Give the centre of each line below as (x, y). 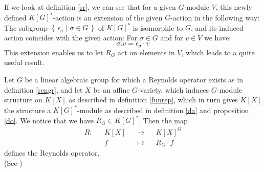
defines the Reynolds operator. (52, 153)
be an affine (112, 89)
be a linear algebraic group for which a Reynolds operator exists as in (134, 80)
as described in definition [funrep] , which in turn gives (153, 100)
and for (172, 37)
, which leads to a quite (218, 52)
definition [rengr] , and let (43, 89)
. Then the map (163, 120)
